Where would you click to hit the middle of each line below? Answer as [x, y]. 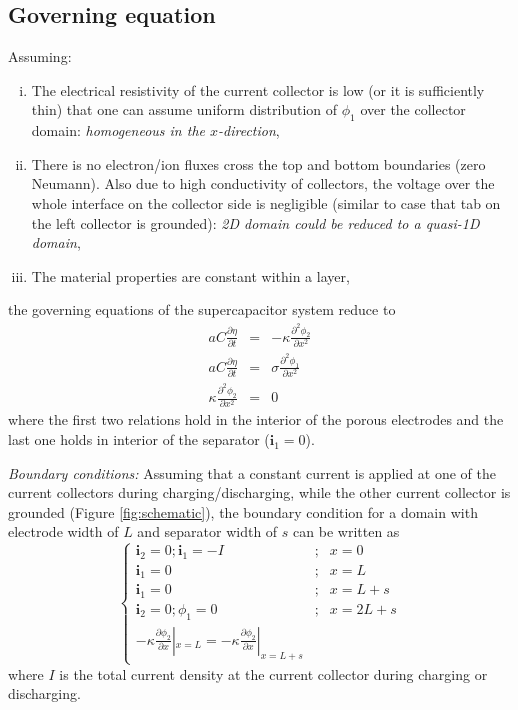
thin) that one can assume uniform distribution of [184, 109]
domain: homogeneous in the [118, 130]
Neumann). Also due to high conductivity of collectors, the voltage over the [263, 183]
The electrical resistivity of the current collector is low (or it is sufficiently [258, 89]
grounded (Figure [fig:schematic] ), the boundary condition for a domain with [243, 511]
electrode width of [63, 531]
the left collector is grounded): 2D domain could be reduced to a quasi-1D [255, 222]
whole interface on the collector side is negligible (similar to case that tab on [266, 202]
